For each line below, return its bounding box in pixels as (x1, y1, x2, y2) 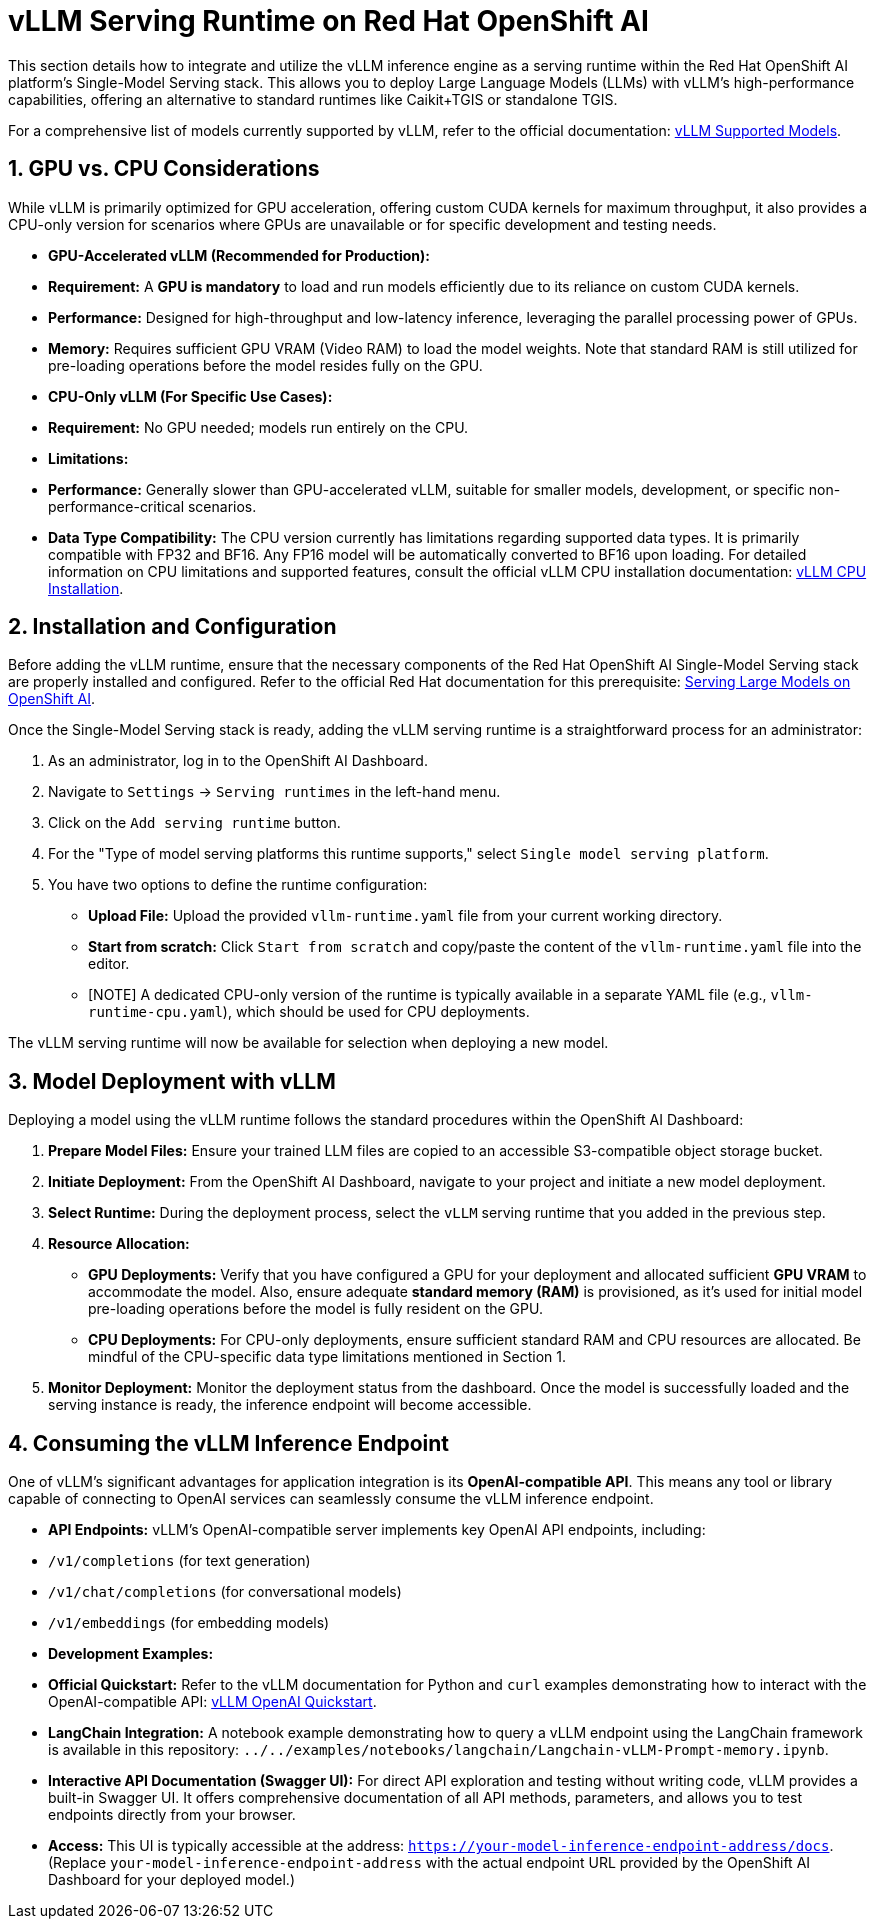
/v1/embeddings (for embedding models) (48, 1614, 330, 1632)
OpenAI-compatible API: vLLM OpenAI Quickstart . (48, 1693, 377, 1711)
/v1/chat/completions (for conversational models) (48, 1583, 402, 1601)
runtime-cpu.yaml (88, 1004, 223, 1021)
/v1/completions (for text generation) (48, 1552, 311, 1570)
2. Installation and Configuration (8, 614, 337, 640)
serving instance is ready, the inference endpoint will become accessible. (48, 1396, 532, 1414)
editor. (88, 955, 130, 973)
